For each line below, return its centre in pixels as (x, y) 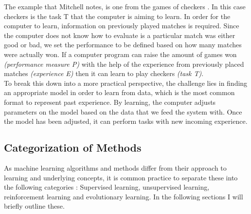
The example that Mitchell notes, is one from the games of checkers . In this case (125, 6)
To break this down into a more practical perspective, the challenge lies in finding (126, 83)
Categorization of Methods (73, 147)
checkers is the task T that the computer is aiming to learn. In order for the (117, 16)
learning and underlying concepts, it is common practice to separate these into (121, 177)
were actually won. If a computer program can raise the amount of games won (120, 54)
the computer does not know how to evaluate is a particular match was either (120, 35)
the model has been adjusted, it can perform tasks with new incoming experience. (126, 121)
